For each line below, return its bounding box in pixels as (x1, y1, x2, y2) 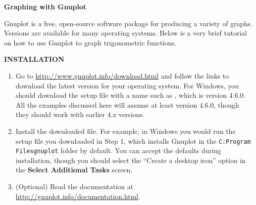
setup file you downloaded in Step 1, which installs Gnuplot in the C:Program (15, 135, 251, 146)
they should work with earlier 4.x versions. (15, 109, 145, 120)
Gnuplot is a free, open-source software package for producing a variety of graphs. (4, 18, 253, 28)
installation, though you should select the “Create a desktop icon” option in (15, 155, 246, 165)
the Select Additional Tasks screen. (15, 164, 133, 175)
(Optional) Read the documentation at (15, 181, 134, 192)
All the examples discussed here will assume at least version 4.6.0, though (15, 99, 239, 110)
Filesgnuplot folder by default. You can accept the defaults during (15, 145, 221, 156)
